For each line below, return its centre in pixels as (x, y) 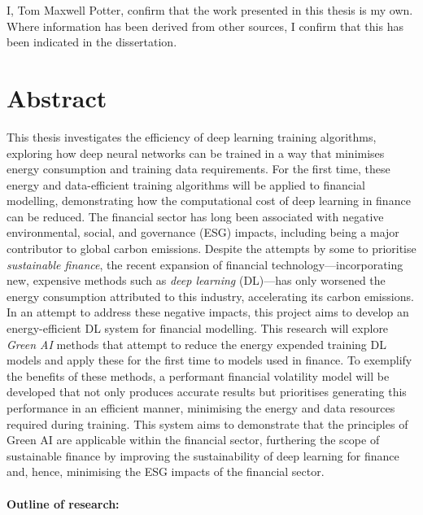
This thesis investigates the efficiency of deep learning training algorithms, (192, 136)
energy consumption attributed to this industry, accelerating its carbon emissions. (210, 296)
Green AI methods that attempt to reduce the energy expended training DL (196, 344)
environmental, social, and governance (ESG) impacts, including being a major (203, 232)
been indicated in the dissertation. (92, 42)
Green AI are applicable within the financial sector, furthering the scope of (193, 440)
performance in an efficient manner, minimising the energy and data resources (201, 408)
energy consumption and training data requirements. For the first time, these (198, 169)
